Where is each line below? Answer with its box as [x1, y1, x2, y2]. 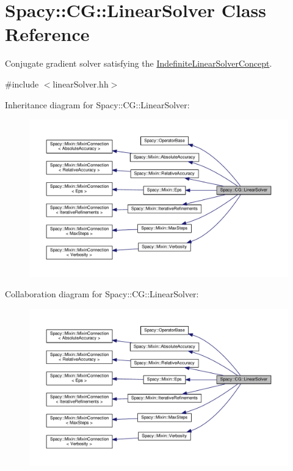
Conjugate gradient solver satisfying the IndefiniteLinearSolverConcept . [5, 57, 272, 70]
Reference [5, 21, 90, 46]
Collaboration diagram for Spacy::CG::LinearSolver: [5, 287, 199, 300]
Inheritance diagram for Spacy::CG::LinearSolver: [5, 98, 190, 111]
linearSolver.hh [52, 77, 109, 90]
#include [5, 77, 39, 90]
